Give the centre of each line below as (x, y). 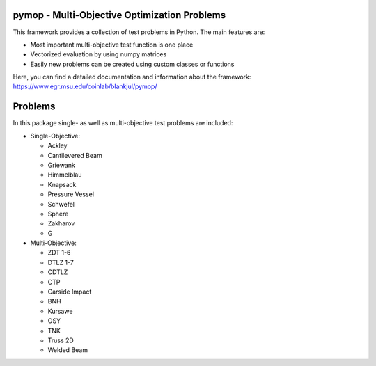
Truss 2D (61, 340)
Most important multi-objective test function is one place (112, 45)
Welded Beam (68, 350)
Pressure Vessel (71, 194)
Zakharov (61, 223)
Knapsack (62, 184)
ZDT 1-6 (59, 253)
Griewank (62, 165)
